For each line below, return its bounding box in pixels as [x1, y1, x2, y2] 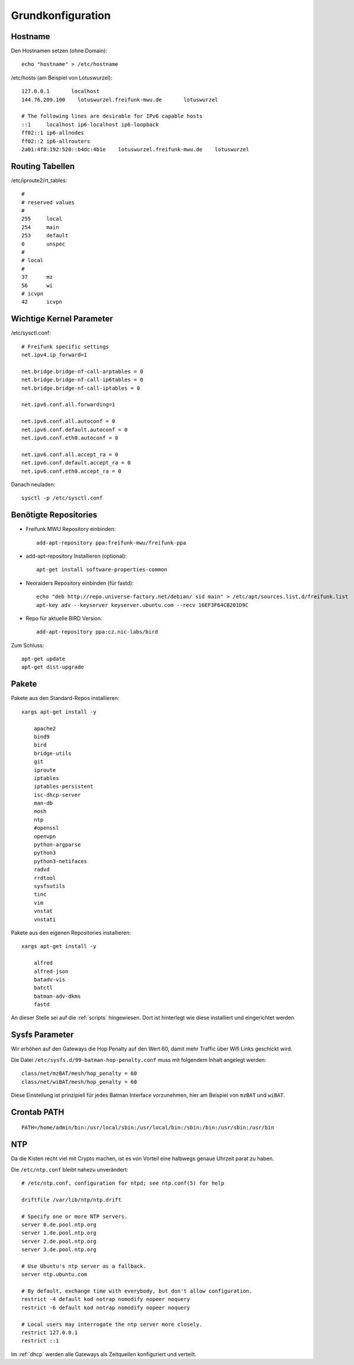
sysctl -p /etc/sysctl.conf [21, 495, 103, 501]
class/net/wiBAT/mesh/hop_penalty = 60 [21, 1078, 137, 1085]
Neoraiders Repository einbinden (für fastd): [25, 579, 134, 587]
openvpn [33, 833, 56, 839]
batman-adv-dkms [33, 992, 81, 1000]
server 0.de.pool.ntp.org [21, 1221, 97, 1228]
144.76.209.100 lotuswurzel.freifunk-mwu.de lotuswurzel [21, 96, 218, 103]
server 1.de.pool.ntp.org [21, 1230, 97, 1236]
